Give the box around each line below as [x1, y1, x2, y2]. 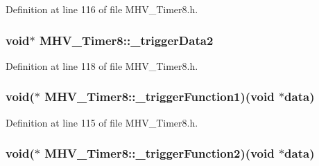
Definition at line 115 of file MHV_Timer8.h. [6, 115, 198, 129]
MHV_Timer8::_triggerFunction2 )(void [44, 145, 275, 162]
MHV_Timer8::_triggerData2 [39, 31, 214, 48]
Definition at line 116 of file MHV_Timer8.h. [6, 2, 198, 16]
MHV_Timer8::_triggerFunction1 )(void [44, 88, 275, 105]
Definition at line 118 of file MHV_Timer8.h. [6, 58, 198, 73]
